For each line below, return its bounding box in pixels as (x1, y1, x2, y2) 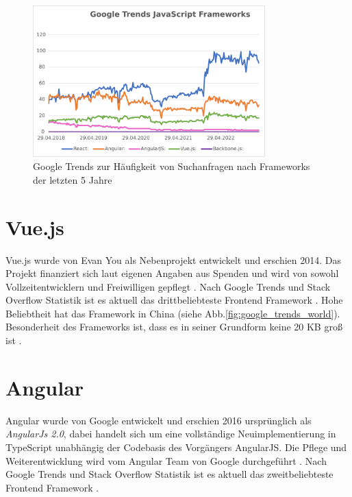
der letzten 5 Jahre (33, 172, 112, 186)
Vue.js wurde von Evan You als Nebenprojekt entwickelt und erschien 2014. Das (5, 252, 342, 267)
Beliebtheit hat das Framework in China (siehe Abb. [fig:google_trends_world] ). (5, 306, 340, 320)
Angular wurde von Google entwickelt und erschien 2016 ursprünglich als (5, 413, 312, 427)
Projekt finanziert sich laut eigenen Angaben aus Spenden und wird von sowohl (5, 266, 339, 280)
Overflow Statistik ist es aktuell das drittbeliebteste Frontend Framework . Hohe (5, 293, 343, 307)
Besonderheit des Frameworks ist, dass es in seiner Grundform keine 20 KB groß (5, 319, 342, 334)
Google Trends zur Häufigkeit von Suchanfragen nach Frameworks (33, 159, 310, 173)
